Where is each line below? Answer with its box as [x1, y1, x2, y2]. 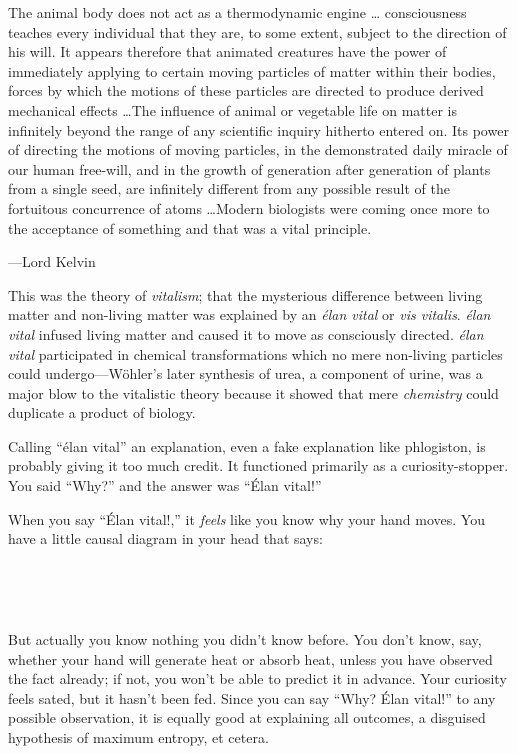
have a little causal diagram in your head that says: [8, 528, 323, 549]
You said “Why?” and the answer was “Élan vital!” [8, 475, 322, 496]
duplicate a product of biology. [8, 402, 196, 423]
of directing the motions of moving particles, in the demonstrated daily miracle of [8, 139, 508, 160]
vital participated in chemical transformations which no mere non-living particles [8, 343, 503, 364]
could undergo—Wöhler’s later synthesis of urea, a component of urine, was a [8, 363, 483, 384]
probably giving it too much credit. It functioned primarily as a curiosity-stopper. [8, 455, 509, 476]
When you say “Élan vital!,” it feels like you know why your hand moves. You [8, 508, 485, 529]
